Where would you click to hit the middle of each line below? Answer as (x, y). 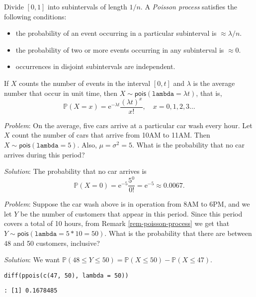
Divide (14, 6)
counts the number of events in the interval (85, 83)
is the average (214, 83)
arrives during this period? (44, 154)
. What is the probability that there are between (178, 233)
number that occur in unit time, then (61, 93)
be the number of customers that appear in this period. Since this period (131, 213)
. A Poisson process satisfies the (189, 6)
